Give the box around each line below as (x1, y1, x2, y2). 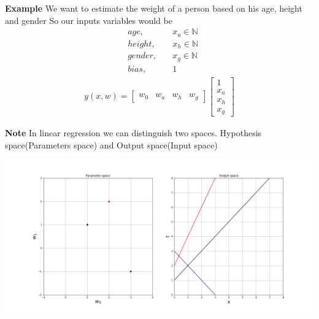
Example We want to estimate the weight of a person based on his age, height (5, 2, 302, 14)
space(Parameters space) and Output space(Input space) (5, 138, 218, 151)
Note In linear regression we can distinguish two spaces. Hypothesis (5, 126, 262, 139)
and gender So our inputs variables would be (5, 13, 172, 26)
